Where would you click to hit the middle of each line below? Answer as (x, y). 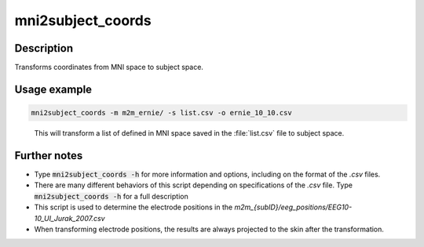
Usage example (53, 89)
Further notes (49, 156)
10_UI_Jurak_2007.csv (69, 218)
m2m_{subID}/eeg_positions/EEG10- (293, 207)
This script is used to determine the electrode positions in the (133, 207)
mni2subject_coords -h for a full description (111, 196)
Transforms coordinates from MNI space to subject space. (109, 67)
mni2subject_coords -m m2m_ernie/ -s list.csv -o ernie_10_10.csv (161, 113)
